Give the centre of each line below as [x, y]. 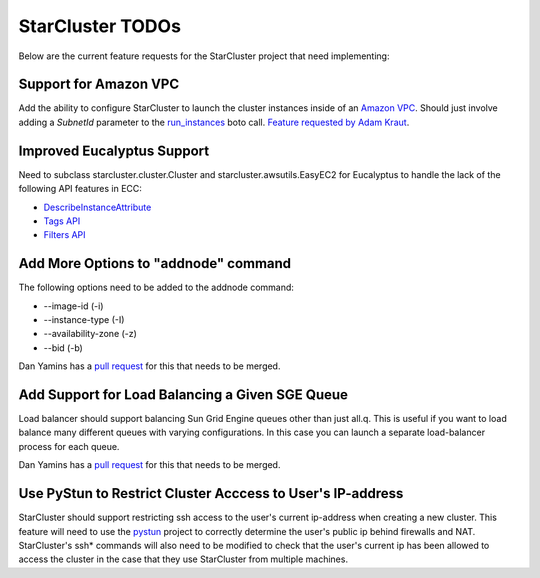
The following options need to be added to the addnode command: [156, 287]
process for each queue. [69, 446]
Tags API [62, 221]
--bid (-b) [63, 347]
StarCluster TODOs [100, 26]
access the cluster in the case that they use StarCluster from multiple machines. [183, 559]
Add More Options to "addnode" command [155, 263]
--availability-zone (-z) [90, 334]
